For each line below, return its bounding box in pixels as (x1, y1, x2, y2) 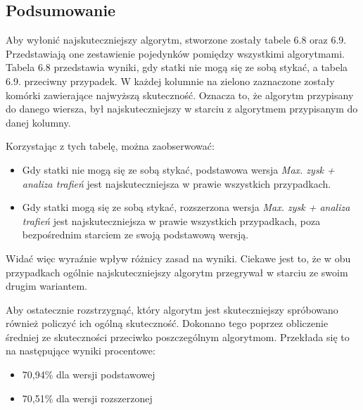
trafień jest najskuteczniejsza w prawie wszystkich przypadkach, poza (22, 213, 321, 228)
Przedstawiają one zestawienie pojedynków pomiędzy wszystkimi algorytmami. (6, 46, 345, 60)
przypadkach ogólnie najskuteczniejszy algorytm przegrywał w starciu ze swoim (6, 264, 348, 279)
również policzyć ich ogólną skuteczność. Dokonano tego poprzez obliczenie (6, 316, 329, 331)
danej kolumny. (6, 115, 71, 129)
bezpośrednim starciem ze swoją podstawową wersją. (22, 227, 249, 242)
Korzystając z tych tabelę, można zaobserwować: (6, 139, 215, 153)
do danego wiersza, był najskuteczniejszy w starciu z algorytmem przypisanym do (6, 101, 358, 116)
